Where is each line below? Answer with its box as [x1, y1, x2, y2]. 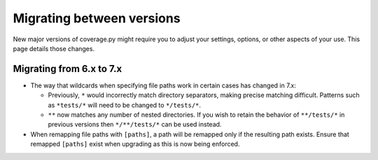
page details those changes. [13, 44, 94, 52]
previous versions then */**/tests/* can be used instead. [48, 120, 222, 129]
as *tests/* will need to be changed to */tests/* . [48, 101, 202, 109]
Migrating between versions [13, 10, 181, 26]
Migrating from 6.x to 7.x [13, 63, 122, 75]
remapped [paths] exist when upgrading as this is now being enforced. [30, 140, 240, 148]
